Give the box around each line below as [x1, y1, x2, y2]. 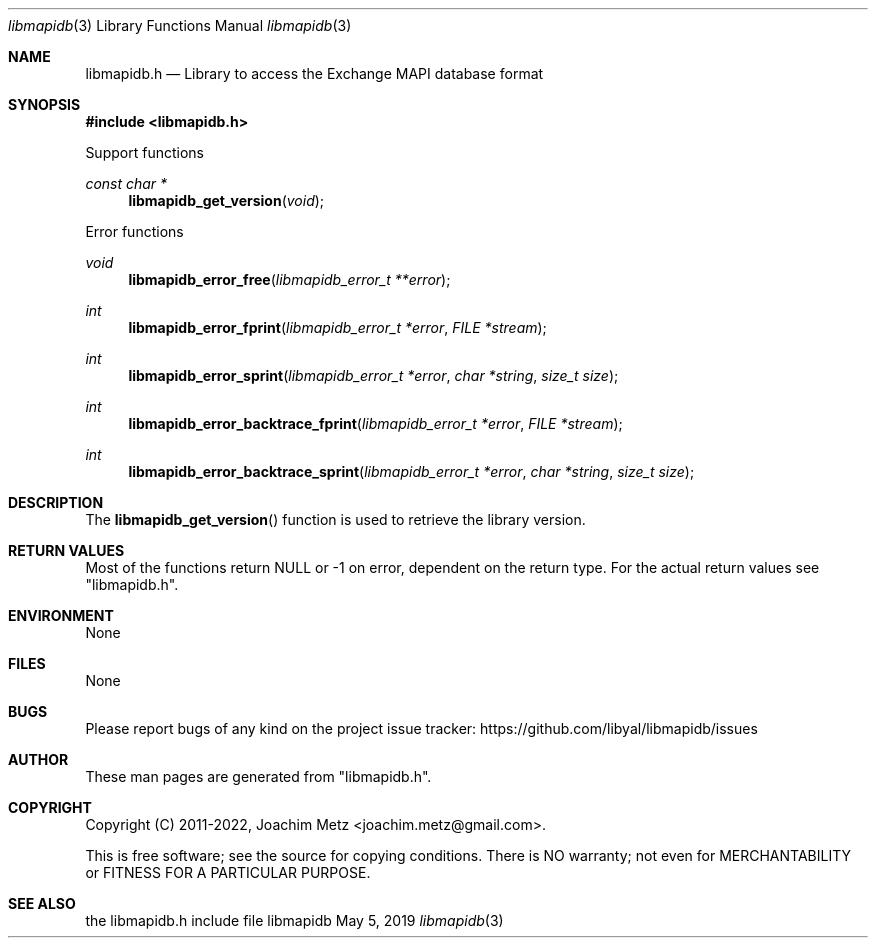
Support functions [85, 144, 204, 161]
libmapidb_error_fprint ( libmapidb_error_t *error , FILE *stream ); [128, 319, 547, 336]
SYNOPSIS [8, 96, 81, 113]
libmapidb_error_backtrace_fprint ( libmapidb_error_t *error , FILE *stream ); [128, 415, 623, 432]
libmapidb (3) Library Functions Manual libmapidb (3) [8, 17, 352, 34]
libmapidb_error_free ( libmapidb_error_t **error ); [128, 271, 451, 288]
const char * [85, 175, 168, 192]
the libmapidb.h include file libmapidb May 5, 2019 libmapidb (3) [85, 912, 504, 929]
